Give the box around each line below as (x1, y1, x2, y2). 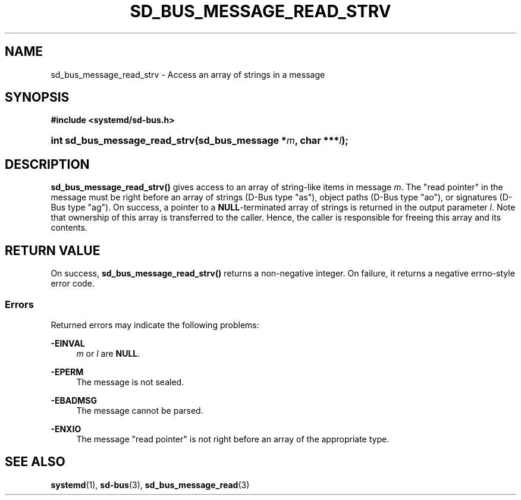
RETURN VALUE (5, 243, 101, 258)
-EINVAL (51, 338, 85, 348)
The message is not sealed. (76, 376, 184, 387)
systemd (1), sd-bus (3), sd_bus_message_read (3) (51, 479, 250, 490)
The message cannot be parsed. (76, 405, 203, 416)
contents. (51, 222, 87, 233)
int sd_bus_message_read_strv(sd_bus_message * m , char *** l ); (51, 134, 349, 147)
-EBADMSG (51, 395, 97, 405)
